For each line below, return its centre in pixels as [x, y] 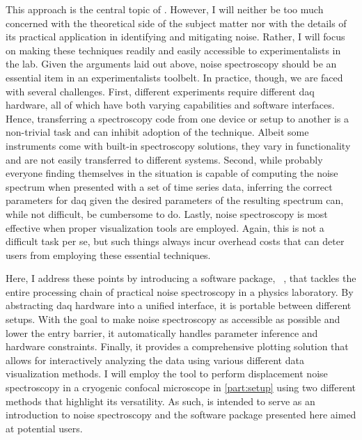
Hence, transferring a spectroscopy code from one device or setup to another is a [177, 118]
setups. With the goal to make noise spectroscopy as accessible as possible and [173, 319]
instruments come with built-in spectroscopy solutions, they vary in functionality [178, 145]
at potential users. [44, 428]
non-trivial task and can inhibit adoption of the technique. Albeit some [157, 132]
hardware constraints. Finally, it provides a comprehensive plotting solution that [177, 346]
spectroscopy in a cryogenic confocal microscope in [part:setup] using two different [181, 387]
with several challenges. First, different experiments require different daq [160, 91]
